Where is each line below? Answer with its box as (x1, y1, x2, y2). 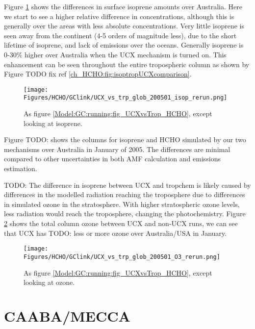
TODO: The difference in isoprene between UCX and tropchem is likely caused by (4, 179, 251, 190)
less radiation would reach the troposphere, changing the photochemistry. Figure (4, 208, 246, 219)
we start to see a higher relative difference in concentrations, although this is (4, 11, 234, 21)
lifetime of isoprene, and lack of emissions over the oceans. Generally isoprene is (4, 40, 244, 50)
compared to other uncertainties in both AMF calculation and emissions (4, 153, 221, 164)
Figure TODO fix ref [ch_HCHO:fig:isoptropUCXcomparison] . (4, 69, 192, 79)
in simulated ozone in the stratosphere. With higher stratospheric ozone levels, (4, 199, 240, 209)
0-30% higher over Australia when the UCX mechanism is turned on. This (4, 49, 227, 59)
